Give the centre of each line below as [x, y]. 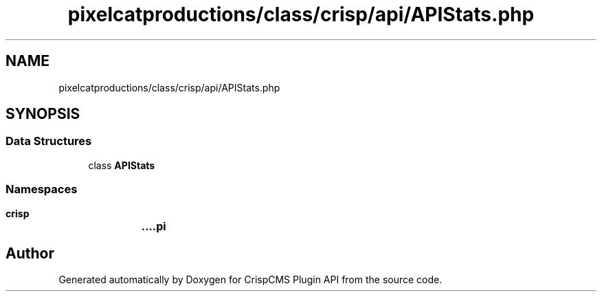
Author [30, 253]
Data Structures [49, 141]
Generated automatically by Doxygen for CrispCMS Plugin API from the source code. [250, 280]
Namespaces [42, 189]
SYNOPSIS [43, 114]
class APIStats [122, 165]
